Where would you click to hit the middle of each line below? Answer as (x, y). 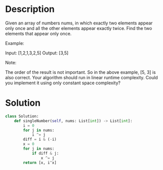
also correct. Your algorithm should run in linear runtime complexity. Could (81, 77)
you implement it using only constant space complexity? (63, 83)
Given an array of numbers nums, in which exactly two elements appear (79, 23)
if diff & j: (45, 153)
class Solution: (22, 116)
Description (30, 9)
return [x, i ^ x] (40, 163)
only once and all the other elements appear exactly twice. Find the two (79, 28)
